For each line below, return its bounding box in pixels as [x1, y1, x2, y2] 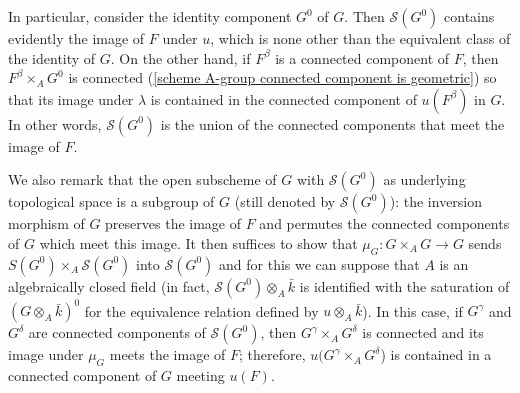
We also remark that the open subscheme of [8, 169, 277, 190]
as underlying [383, 169, 466, 190]
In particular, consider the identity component [8, 6, 292, 26]
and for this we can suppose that [219, 253, 420, 274]
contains [444, 6, 495, 26]
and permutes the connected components [259, 213, 510, 234]
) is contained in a [380, 344, 492, 365]
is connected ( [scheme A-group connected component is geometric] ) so [68, 67, 497, 88]
